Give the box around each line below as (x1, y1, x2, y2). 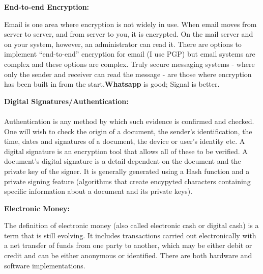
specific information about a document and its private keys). (4, 186, 193, 196)
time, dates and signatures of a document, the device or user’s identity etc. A (4, 136, 245, 146)
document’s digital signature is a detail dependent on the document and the (4, 156, 241, 166)
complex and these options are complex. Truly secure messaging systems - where (4, 58, 255, 69)
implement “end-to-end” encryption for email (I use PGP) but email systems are (4, 48, 255, 59)
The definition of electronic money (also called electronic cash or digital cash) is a (4, 220, 259, 231)
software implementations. (4, 260, 85, 270)
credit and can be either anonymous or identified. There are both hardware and (4, 250, 252, 261)
